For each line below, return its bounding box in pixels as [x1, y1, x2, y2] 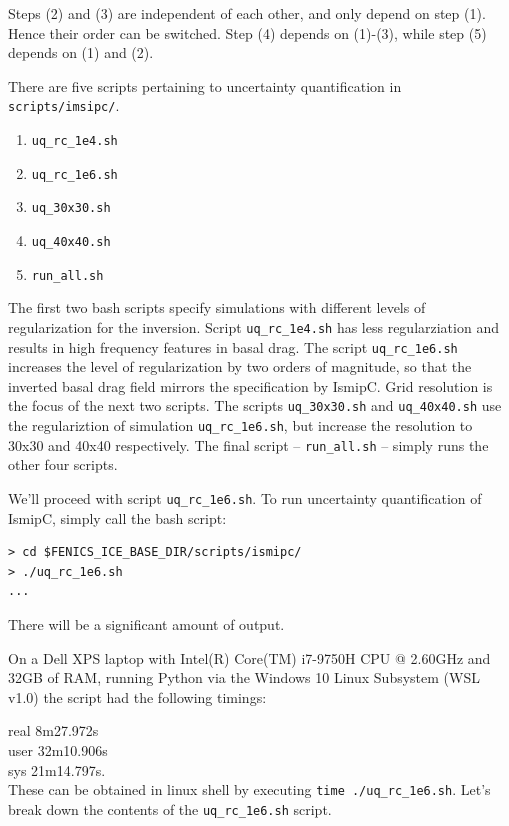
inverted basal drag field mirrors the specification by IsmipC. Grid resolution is [8, 375, 493, 396]
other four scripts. [8, 454, 118, 475]
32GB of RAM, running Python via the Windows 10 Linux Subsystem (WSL [8, 667, 480, 688]
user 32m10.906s [8, 739, 108, 760]
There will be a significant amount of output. [8, 614, 285, 634]
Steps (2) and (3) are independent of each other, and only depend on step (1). [8, 3, 486, 23]
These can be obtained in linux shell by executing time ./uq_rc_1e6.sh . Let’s [8, 779, 491, 800]
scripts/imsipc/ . [8, 95, 120, 116]
